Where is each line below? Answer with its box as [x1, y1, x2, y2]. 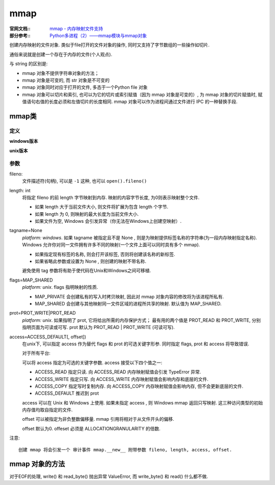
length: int [9, 187, 31, 193]
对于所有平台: [22, 350, 51, 356]
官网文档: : [9, 25, 31, 32]
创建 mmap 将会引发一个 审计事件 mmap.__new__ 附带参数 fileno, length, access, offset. [18, 447, 232, 452]
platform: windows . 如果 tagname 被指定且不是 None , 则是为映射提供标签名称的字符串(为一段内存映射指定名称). [22, 235, 257, 241]
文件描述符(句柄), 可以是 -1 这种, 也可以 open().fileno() [22, 178, 147, 184]
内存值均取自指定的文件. [22, 407, 73, 413]
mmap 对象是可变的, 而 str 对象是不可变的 [22, 77, 109, 83]
